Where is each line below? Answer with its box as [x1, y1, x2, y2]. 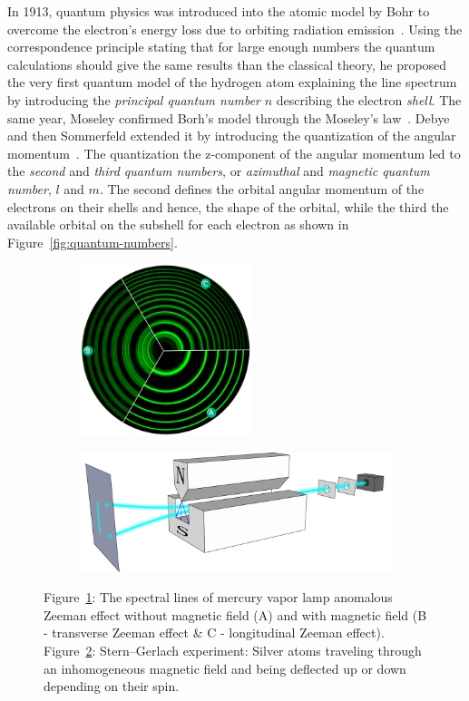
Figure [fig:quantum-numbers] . [7, 232, 178, 251]
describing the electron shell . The [276, 90, 462, 109]
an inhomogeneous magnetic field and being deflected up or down [44, 658, 406, 677]
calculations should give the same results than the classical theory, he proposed [7, 54, 447, 73]
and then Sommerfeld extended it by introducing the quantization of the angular [7, 126, 456, 145]
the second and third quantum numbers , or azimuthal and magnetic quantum [7, 161, 430, 180]
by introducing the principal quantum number [7, 90, 260, 109]
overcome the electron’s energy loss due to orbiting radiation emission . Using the [7, 19, 463, 38]
